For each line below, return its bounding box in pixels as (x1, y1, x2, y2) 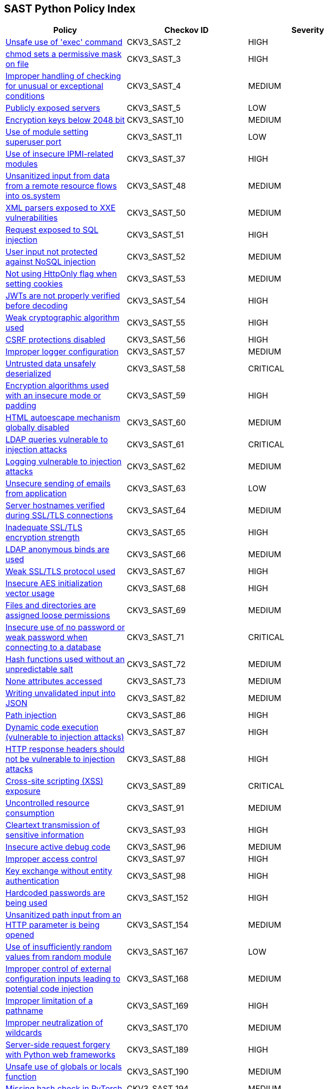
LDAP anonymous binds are (5, 544, 109, 555)
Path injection (5, 710, 57, 721)
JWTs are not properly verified (5, 291, 120, 301)
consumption (5, 808, 55, 818)
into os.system (5, 191, 60, 201)
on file (5, 59, 29, 69)
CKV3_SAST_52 (126, 252, 186, 262)
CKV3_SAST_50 (126, 208, 186, 218)
